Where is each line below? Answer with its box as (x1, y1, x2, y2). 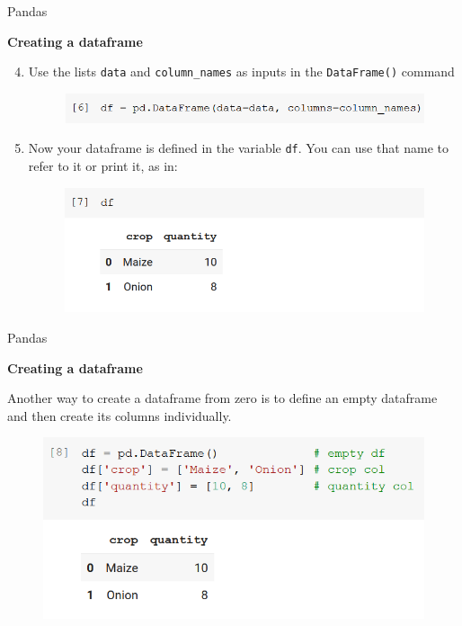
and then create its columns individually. (7, 406, 232, 425)
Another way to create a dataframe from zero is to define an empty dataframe (7, 389, 438, 407)
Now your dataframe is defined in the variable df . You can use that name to (28, 139, 449, 157)
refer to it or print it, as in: (28, 156, 178, 175)
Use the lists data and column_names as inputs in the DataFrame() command (28, 62, 455, 81)
